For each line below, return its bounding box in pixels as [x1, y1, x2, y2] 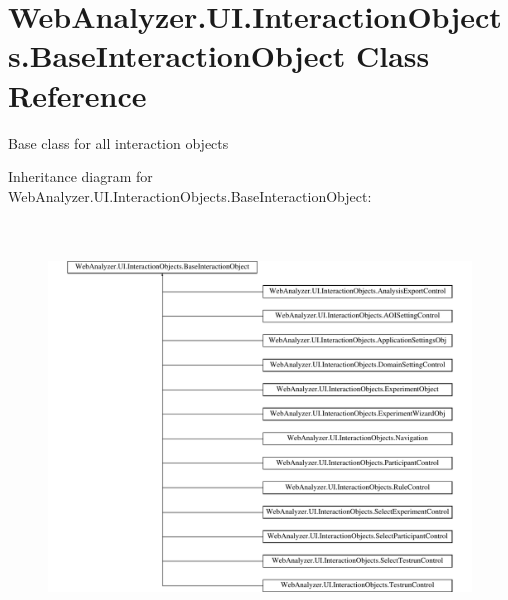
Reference [8, 74, 147, 115]
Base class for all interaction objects [8, 132, 229, 153]
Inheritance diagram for [8, 166, 153, 187]
